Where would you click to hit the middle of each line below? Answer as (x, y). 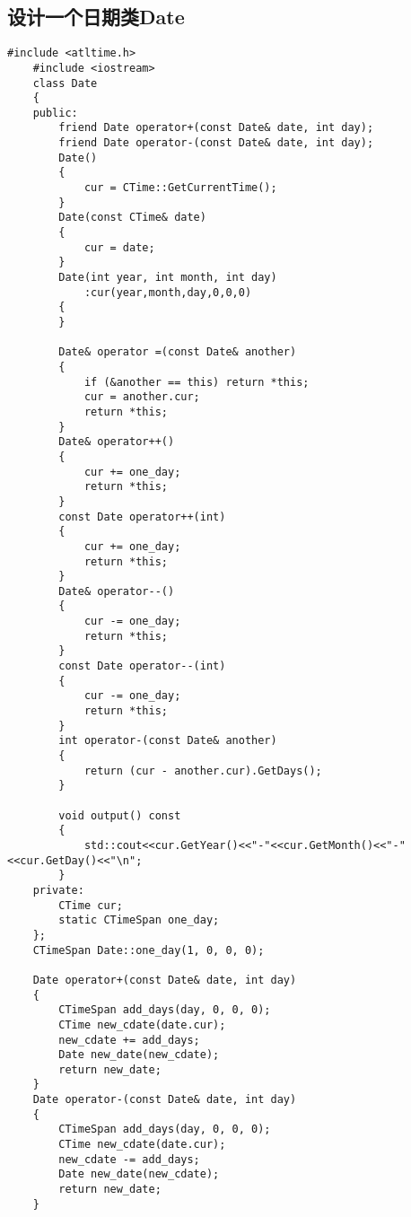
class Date (65, 83)
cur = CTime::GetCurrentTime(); (180, 188)
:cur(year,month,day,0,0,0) (168, 292)
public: (55, 113)
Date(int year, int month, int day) (168, 278)
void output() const (120, 815)
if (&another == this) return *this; (197, 382)
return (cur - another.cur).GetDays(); (203, 770)
